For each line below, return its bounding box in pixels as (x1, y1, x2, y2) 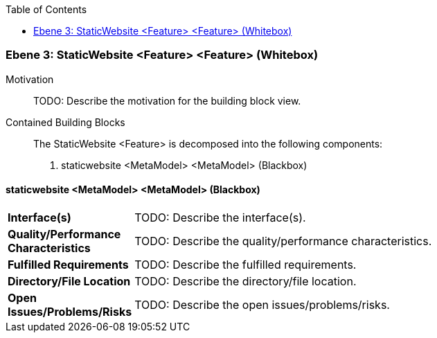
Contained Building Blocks (6, 116, 125, 128)
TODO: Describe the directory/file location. (134, 274, 357, 288)
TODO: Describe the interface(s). (134, 210, 306, 224)
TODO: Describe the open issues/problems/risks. (134, 297, 390, 312)
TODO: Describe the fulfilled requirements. (134, 257, 357, 272)
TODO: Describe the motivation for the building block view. (33, 94, 301, 107)
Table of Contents (6, 3, 87, 15)
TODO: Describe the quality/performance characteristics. (134, 233, 432, 248)
